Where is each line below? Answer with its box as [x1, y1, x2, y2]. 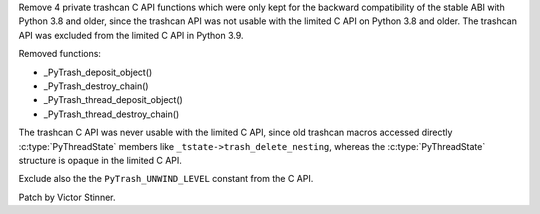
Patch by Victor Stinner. [18, 191, 116, 203]
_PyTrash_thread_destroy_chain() [43, 108, 180, 120]
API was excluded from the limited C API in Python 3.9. [18, 29, 244, 41]
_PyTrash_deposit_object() [43, 66, 153, 78]
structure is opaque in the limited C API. [18, 154, 182, 166]
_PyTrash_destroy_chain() [43, 80, 149, 92]
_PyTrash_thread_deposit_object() [43, 94, 184, 106]
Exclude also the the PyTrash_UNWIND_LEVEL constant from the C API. [18, 173, 314, 185]
